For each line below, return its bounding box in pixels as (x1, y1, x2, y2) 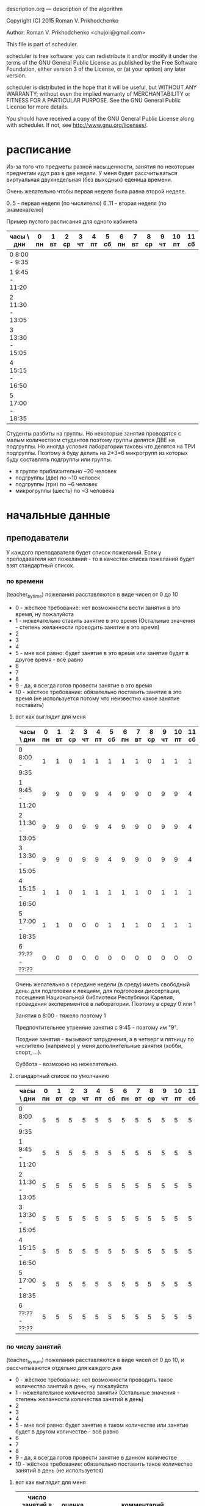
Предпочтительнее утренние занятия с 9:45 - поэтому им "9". (15, 1024, 178, 1031)
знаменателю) (6, 206, 44, 213)
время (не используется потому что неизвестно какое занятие (15, 695, 180, 702)
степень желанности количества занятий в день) (15, 1396, 144, 1403)
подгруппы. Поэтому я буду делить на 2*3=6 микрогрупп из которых (6, 449, 188, 456)
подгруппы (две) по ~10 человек (15, 474, 101, 481)
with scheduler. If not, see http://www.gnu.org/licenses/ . (6, 121, 148, 129)
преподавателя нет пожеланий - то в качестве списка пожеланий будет (6, 555, 195, 562)
